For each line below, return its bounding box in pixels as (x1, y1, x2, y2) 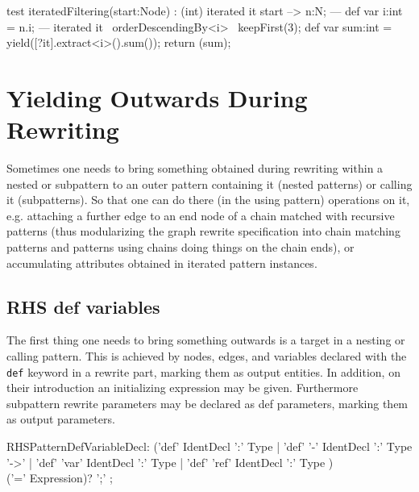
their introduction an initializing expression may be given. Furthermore (6, 379, 359, 396)
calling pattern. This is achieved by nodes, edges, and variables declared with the (6, 348, 407, 365)
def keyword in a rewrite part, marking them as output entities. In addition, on (6, 363, 400, 380)
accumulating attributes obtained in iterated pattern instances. (6, 254, 317, 271)
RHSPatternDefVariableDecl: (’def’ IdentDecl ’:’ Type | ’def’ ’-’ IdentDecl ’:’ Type (6, 438, 413, 455)
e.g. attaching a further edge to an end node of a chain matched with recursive (6, 206, 395, 223)
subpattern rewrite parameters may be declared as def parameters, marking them (6, 394, 409, 411)
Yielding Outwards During (6, 81, 308, 114)
